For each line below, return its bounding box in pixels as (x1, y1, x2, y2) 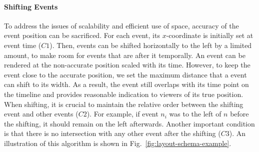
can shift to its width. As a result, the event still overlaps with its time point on (4, 79, 249, 89)
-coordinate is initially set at (166, 30, 253, 40)
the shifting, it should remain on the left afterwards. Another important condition (4, 118, 255, 128)
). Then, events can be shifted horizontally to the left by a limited (49, 39, 252, 50)
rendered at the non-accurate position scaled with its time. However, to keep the (4, 59, 250, 70)
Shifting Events (4, 1, 58, 11)
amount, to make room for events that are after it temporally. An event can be (4, 49, 245, 60)
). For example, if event (86, 108, 158, 119)
